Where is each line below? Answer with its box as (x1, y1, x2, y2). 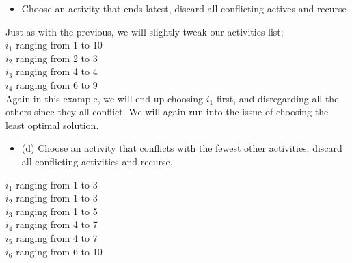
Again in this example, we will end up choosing (5, 91, 204, 105)
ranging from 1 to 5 (16, 204, 98, 218)
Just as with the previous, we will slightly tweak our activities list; (5, 24, 284, 38)
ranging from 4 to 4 (16, 64, 98, 79)
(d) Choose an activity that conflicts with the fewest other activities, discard (21, 141, 342, 155)
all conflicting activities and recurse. (21, 154, 173, 168)
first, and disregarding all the (216, 91, 339, 105)
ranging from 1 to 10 (16, 38, 103, 52)
